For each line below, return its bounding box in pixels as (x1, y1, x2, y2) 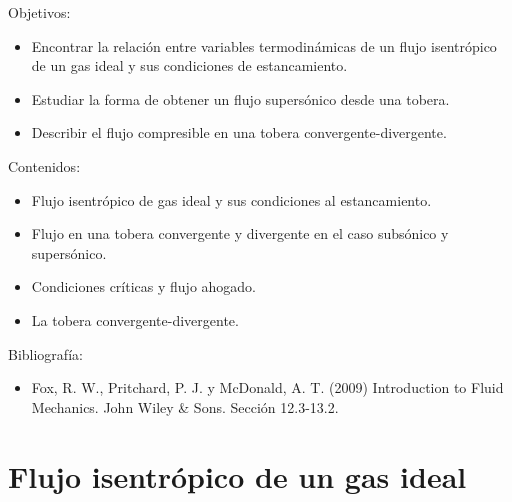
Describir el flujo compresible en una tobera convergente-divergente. (31, 122, 447, 143)
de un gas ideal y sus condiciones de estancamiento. (31, 55, 348, 76)
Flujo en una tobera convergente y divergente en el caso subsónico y (31, 223, 449, 244)
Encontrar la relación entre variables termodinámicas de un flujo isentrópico (31, 35, 497, 56)
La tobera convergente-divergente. (31, 309, 239, 330)
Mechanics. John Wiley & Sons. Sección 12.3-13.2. (31, 396, 339, 417)
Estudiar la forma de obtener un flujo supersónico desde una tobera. (31, 88, 450, 109)
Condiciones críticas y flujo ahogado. (31, 276, 257, 297)
